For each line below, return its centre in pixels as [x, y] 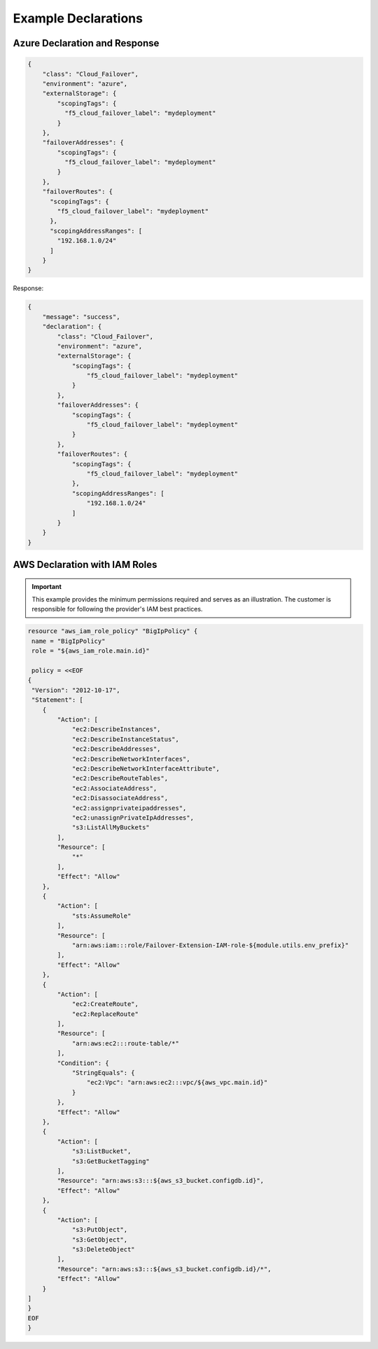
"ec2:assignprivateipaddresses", [129, 808]
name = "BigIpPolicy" [69, 641]
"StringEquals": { [104, 1073]
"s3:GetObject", [100, 1240]
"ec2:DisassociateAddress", [120, 798]
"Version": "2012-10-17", [76, 690]
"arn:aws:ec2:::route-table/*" [126, 1043]
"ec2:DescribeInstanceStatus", [126, 739]
